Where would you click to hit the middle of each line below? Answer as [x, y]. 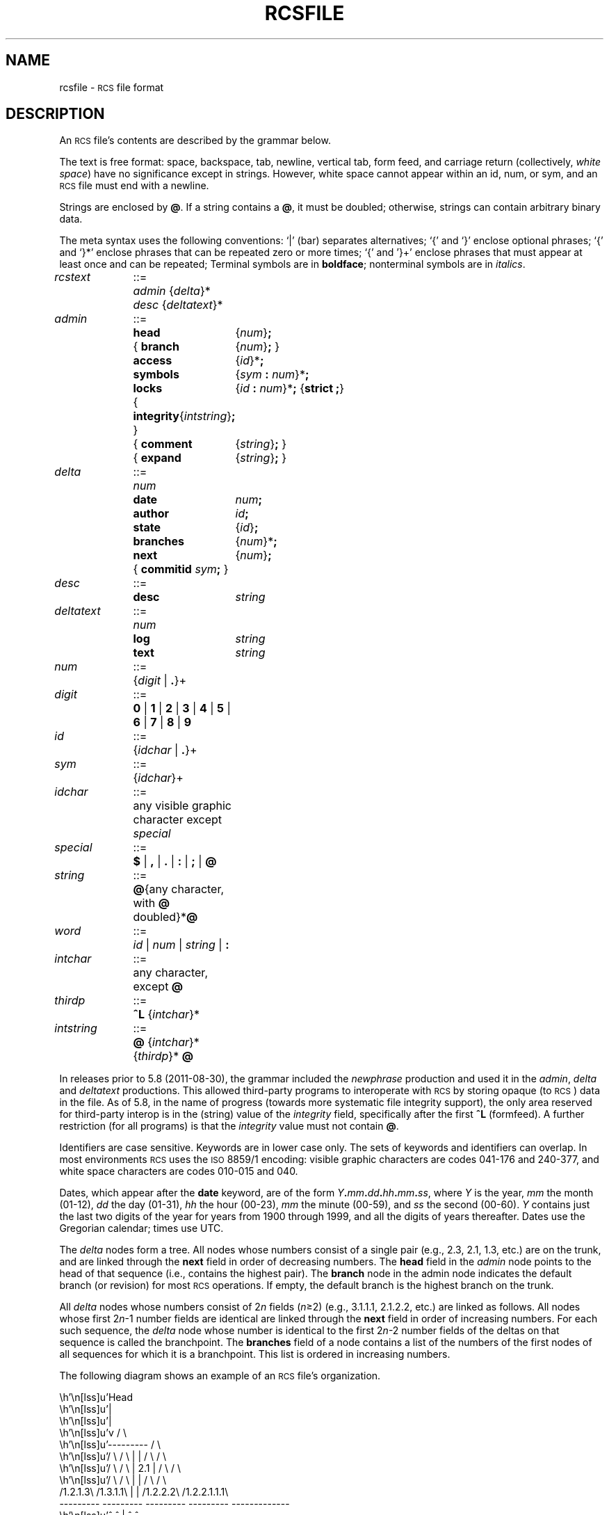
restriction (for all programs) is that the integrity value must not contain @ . [229, 1126]
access [153, 361]
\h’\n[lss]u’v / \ [93, 1433]
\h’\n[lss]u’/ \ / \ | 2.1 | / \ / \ [120, 1468]
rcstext [72, 277]
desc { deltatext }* [178, 305]
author [151, 514]
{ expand [157, 458]
